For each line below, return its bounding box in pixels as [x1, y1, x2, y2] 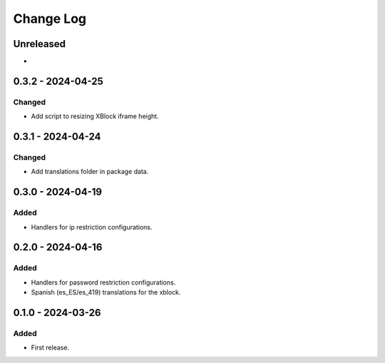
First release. [31, 343, 70, 352]
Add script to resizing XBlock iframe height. [31, 112, 160, 121]
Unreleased [13, 38, 66, 50]
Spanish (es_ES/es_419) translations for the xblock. [31, 288, 181, 297]
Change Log [13, 11, 87, 26]
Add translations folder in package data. [31, 168, 149, 176]
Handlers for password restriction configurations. [31, 278, 176, 287]
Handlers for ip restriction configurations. [31, 223, 153, 231]
